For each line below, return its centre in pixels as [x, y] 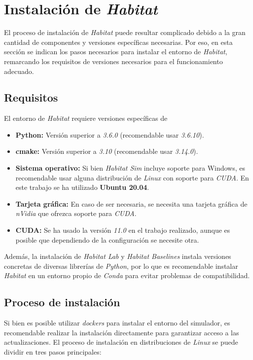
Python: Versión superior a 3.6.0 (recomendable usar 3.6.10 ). [110, 134]
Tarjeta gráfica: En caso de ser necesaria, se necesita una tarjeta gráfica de [131, 203]
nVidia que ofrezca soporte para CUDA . [76, 213]
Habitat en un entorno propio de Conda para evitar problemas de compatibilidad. [127, 275]
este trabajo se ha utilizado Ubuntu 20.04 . [82, 187]
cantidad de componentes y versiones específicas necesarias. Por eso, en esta [118, 42]
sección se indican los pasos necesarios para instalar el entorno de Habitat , [116, 52]
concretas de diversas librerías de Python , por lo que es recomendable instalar [121, 266]
